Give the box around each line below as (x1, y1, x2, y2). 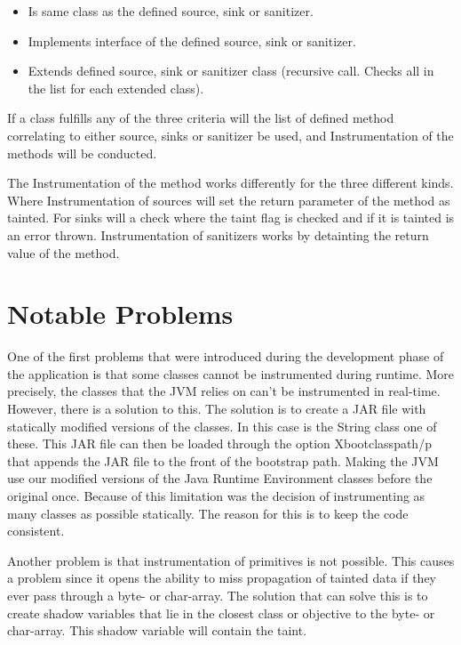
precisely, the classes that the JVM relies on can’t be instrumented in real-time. (7, 382, 441, 400)
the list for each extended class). (28, 78, 204, 97)
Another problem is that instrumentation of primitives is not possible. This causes (7, 551, 455, 569)
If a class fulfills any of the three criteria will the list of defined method (7, 109, 394, 127)
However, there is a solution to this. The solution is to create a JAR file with (7, 399, 426, 418)
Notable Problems (7, 295, 234, 332)
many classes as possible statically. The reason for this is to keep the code (7, 504, 409, 522)
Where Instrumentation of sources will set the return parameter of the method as (7, 190, 450, 209)
